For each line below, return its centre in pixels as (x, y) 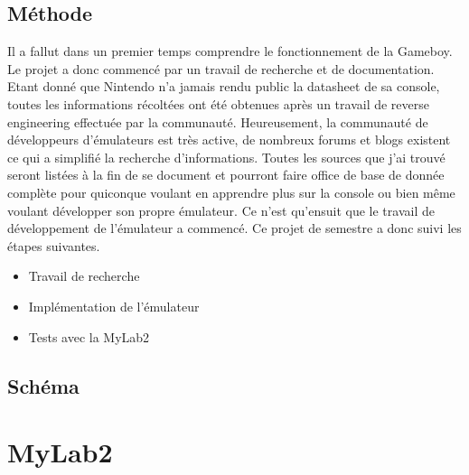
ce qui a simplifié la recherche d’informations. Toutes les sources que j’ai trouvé (226, 157)
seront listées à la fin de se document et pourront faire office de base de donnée (226, 175)
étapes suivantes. (54, 245)
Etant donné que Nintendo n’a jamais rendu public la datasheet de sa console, (224, 86)
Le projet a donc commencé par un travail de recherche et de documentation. (221, 68)
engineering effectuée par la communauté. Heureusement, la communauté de (218, 121)
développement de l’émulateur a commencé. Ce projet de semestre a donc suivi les (234, 228)
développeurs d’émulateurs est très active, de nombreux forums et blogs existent (229, 140)
